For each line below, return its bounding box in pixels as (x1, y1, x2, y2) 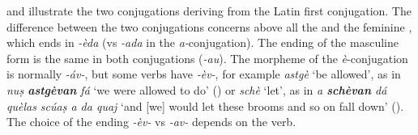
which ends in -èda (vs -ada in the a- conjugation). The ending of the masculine (6, 34, 399, 51)
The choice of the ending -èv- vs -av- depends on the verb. (6, 113, 296, 130)
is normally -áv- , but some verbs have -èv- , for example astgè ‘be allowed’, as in (6, 65, 401, 82)
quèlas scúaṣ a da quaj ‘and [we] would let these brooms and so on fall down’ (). (6, 97, 404, 114)
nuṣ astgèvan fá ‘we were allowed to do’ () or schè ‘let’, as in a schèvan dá (6, 81, 387, 98)
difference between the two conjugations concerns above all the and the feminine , (6, 18, 412, 35)
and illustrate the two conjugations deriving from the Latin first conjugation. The (6, 2, 412, 19)
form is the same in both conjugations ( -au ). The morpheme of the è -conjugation (6, 49, 408, 66)
